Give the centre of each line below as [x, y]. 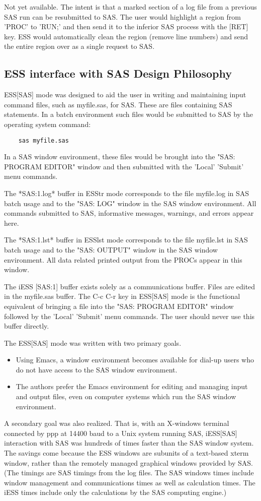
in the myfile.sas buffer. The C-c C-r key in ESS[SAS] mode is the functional [122, 296]
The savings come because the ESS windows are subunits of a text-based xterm [126, 453]
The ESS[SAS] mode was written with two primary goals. [93, 342]
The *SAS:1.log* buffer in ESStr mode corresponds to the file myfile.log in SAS [127, 193]
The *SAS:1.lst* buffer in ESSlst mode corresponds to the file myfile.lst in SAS [126, 240]
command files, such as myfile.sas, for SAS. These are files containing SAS [118, 104]
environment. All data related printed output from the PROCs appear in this [123, 259]
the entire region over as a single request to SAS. [79, 46]
